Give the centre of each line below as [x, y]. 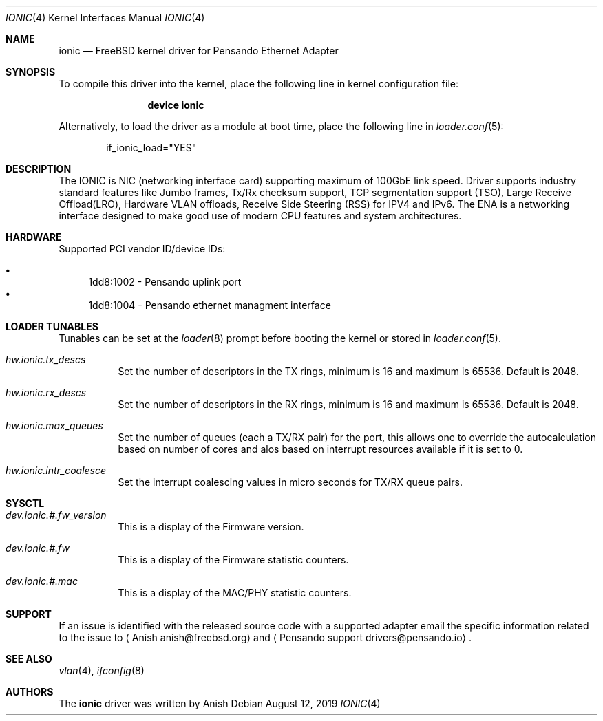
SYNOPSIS [31, 72]
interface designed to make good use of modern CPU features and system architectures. [260, 216]
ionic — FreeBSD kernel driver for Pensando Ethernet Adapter [199, 51]
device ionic [176, 105]
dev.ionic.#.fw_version [56, 515]
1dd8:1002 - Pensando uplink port [165, 282]
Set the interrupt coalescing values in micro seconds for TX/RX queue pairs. [290, 482]
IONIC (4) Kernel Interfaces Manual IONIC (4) [105, 18]
